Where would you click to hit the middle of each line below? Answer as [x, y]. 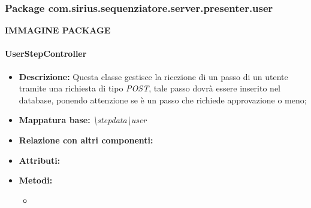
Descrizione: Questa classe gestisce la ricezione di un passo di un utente [153, 76]
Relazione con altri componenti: [86, 140]
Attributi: [40, 160]
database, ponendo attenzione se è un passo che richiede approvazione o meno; [163, 100]
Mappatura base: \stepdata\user [83, 120]
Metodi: [36, 180]
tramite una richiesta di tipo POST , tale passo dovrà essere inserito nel [150, 88]
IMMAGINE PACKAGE [58, 30]
